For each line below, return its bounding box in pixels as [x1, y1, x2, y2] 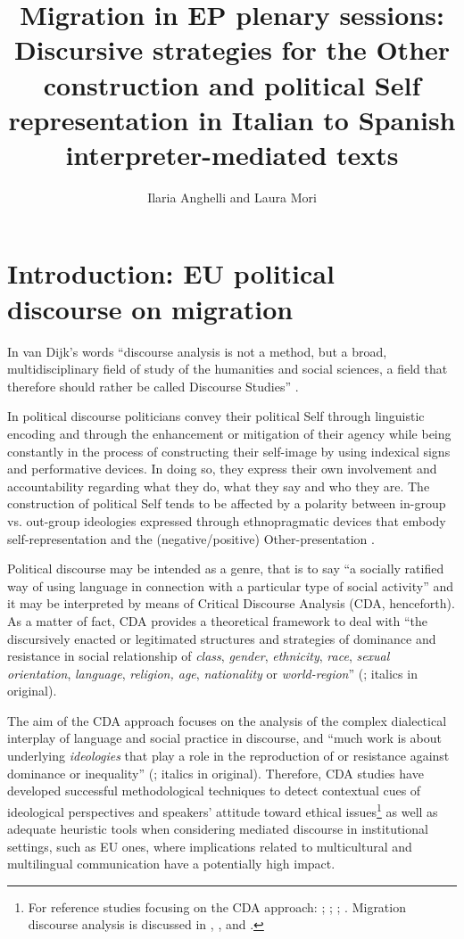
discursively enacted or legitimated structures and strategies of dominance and [7, 629, 436, 647]
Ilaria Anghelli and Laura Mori [147, 187, 317, 206]
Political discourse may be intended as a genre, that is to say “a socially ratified [7, 559, 444, 578]
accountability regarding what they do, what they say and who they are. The [7, 476, 430, 495]
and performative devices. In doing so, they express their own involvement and [7, 459, 437, 478]
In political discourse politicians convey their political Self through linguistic [7, 407, 425, 425]
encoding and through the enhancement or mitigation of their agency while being [7, 424, 452, 442]
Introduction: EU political [7, 255, 335, 292]
